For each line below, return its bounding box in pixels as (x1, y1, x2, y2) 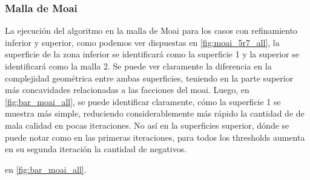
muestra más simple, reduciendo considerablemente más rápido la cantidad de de (5, 107, 305, 120)
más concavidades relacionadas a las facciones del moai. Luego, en (5, 83, 249, 96)
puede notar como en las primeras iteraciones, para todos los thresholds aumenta (5, 130, 305, 143)
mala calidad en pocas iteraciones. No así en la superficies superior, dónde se (5, 118, 289, 131)
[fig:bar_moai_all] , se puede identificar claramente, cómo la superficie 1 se (5, 95, 281, 108)
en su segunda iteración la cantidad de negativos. (5, 143, 187, 155)
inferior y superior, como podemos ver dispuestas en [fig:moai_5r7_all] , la (5, 36, 280, 48)
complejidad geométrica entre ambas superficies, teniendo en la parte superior (5, 71, 294, 84)
